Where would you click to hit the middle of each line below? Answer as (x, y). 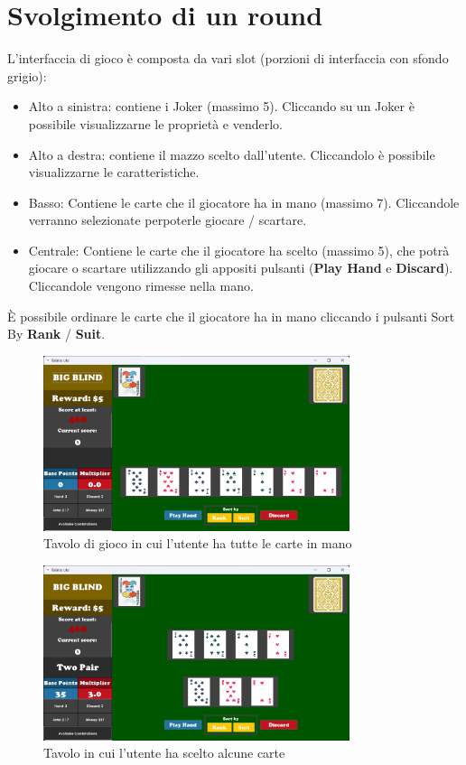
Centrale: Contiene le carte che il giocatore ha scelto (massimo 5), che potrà (239, 250)
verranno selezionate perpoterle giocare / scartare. (168, 220)
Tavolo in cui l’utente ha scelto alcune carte (164, 753)
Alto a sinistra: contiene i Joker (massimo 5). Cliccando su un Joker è (221, 106)
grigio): (27, 75)
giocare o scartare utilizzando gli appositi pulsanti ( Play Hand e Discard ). (241, 268)
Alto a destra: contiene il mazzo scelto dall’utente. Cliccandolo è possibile (232, 154)
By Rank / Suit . (56, 334)
